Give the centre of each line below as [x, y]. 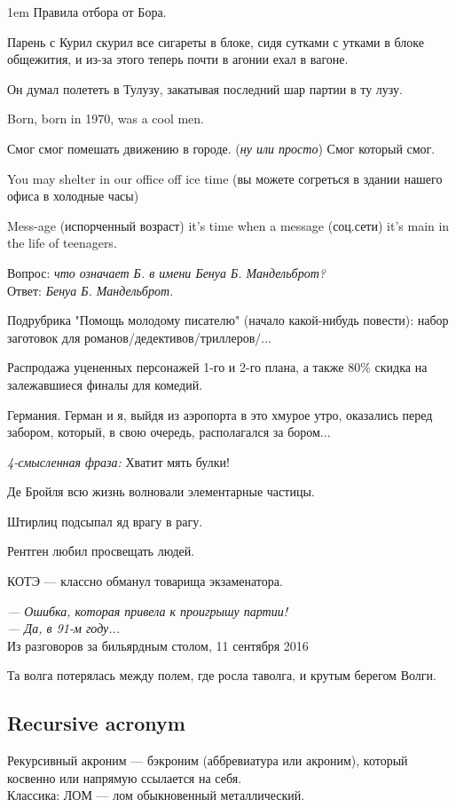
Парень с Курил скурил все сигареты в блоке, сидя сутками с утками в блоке [216, 41]
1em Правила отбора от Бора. [87, 12]
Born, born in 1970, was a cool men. [106, 119]
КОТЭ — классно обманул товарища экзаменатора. [145, 581]
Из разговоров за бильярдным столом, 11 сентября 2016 [158, 645]
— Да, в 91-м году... [64, 628]
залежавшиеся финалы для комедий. [105, 384]
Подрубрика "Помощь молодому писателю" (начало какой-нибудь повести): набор [228, 320]
